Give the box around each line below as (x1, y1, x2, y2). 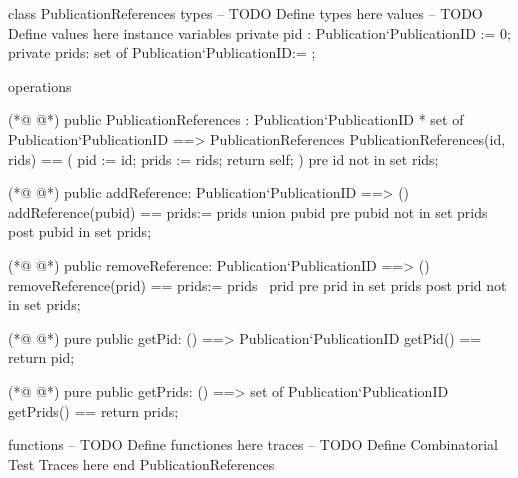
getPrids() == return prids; (8, 400, 179, 421)
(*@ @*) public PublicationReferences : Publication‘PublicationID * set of (8, 109, 464, 130)
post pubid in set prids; (8, 221, 152, 242)
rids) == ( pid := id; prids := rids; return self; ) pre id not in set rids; (8, 148, 439, 169)
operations (8, 75, 72, 96)
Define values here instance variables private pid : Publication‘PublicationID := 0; (8, 22, 511, 43)
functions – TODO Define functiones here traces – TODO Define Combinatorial (8, 434, 498, 455)
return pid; (8, 347, 75, 368)
